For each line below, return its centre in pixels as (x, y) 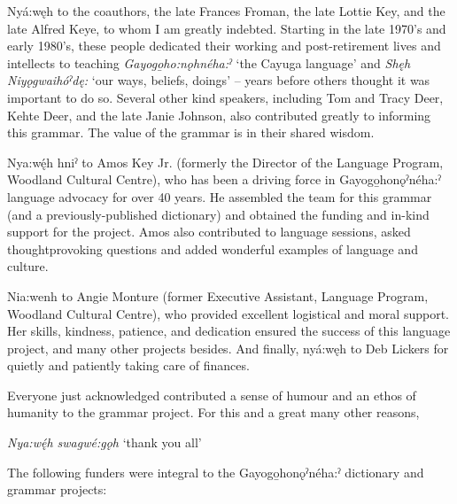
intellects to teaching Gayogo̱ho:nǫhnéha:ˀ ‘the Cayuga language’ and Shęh (209, 62)
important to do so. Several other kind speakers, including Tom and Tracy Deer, (225, 97)
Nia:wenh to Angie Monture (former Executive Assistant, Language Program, (218, 295)
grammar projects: (57, 489)
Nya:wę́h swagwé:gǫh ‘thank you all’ (105, 442)
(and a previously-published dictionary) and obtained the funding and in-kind (218, 214)
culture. (28, 266)
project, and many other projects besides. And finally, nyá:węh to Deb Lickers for (228, 348)
